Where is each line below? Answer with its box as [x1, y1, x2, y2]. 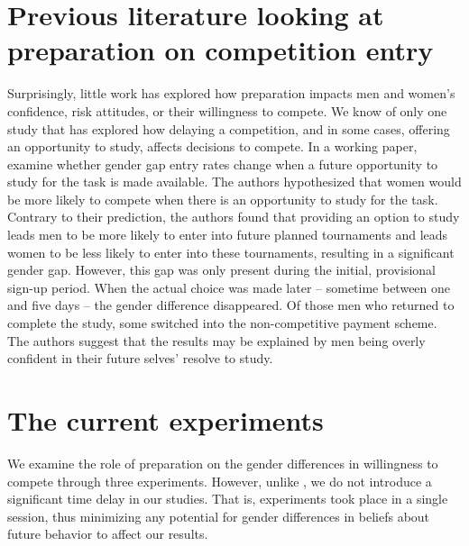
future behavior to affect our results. [7, 524, 208, 543]
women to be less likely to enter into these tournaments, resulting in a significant [7, 242, 455, 261]
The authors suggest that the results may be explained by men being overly [7, 331, 426, 350]
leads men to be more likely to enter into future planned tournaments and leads [7, 225, 448, 244]
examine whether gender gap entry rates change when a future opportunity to [7, 154, 438, 173]
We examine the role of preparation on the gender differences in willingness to [7, 453, 438, 472]
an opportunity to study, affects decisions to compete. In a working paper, [7, 137, 418, 156]
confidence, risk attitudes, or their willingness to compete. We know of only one [7, 101, 447, 120]
